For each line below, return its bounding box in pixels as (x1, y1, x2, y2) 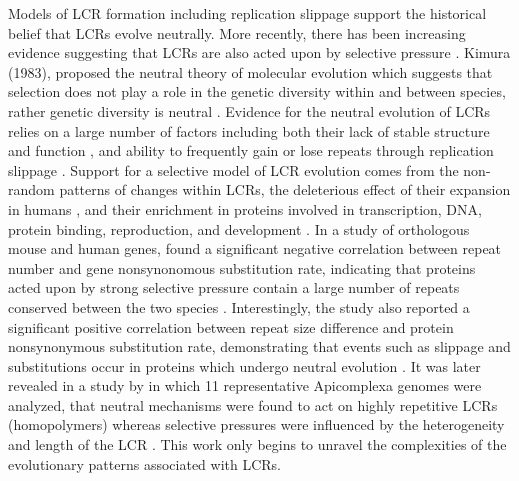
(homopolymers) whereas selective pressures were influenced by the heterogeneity (8, 414, 505, 435)
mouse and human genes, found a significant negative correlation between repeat (8, 238, 502, 259)
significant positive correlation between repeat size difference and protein (8, 316, 454, 337)
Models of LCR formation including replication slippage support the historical (8, 3, 487, 23)
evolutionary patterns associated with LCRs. (8, 453, 281, 474)
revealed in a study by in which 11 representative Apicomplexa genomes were (8, 375, 482, 396)
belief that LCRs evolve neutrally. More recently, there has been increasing (8, 22, 466, 43)
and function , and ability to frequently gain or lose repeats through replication (8, 140, 494, 161)
